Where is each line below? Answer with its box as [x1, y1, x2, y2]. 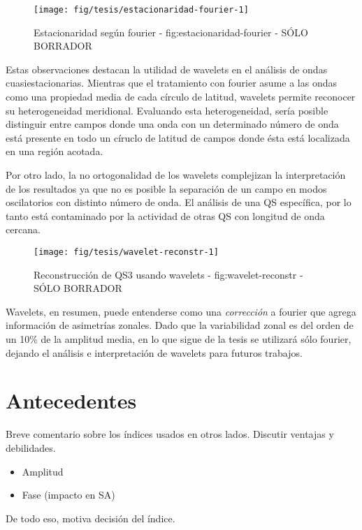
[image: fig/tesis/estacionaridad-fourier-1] [34, 5, 249, 15]
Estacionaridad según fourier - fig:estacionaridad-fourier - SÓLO [34, 24, 308, 39]
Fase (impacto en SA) [22, 487, 115, 502]
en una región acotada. [6, 144, 103, 159]
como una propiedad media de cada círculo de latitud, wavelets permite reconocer [6, 89, 356, 104]
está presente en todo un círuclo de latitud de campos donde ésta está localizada [6, 130, 350, 145]
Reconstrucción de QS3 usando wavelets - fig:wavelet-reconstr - [34, 267, 303, 281]
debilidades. [6, 440, 56, 455]
